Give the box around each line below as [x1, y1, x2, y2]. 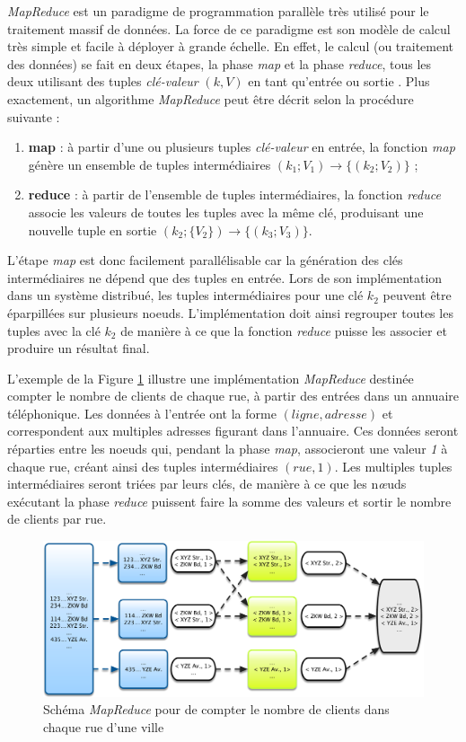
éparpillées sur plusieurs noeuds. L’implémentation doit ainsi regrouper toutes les [7, 303, 453, 322]
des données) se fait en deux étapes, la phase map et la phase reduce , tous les [7, 54, 432, 73]
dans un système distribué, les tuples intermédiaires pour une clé [7, 286, 364, 305]
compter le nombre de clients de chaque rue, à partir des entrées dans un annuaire [7, 386, 459, 405]
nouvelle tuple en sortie [28, 220, 157, 239]
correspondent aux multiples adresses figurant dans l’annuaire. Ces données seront [7, 421, 459, 440]
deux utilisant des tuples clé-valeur [7, 72, 198, 91]
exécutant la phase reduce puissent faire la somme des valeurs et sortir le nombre [7, 491, 452, 510]
